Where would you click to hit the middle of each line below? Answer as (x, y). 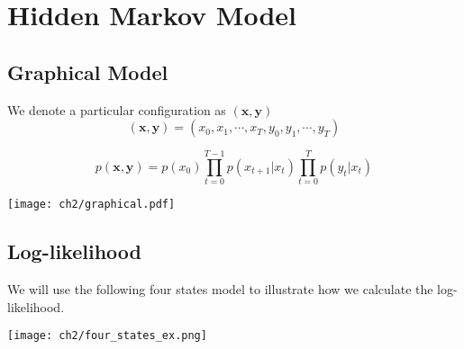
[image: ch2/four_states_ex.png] (107, 336)
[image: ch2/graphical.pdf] (91, 205)
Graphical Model (88, 72)
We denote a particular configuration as (117, 109)
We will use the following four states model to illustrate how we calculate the (220, 289)
